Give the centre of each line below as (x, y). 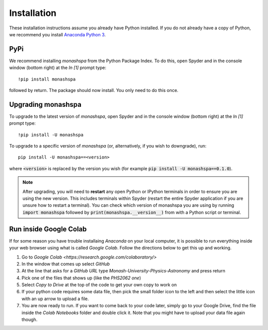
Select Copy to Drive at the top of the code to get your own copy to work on (99, 285)
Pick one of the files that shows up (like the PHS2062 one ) (81, 278)
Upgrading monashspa (45, 104)
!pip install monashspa (47, 79)
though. (30, 320)
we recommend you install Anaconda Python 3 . (58, 34)
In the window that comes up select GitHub (66, 264)
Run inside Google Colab (48, 229)
